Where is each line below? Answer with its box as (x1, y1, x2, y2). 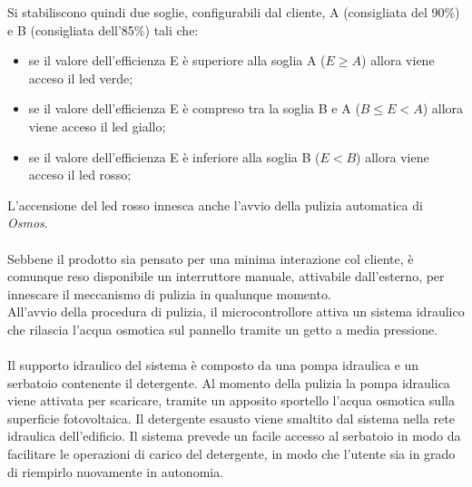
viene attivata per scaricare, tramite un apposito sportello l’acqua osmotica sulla (7, 391, 455, 410)
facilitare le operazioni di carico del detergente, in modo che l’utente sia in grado (7, 444, 456, 463)
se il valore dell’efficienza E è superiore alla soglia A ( (28, 51, 326, 70)
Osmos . (7, 213, 48, 232)
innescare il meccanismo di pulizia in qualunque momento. (7, 284, 331, 303)
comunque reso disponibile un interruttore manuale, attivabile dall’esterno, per (7, 267, 445, 286)
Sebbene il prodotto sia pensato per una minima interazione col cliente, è (7, 248, 414, 268)
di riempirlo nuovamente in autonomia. (7, 462, 224, 481)
